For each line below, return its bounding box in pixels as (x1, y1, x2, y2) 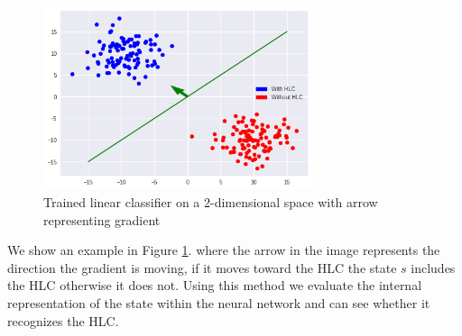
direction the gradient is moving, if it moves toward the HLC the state (7, 258, 397, 277)
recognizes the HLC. (7, 311, 119, 330)
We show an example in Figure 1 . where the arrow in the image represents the (7, 241, 440, 259)
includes (411, 258, 456, 277)
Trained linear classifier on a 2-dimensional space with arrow (43, 192, 378, 211)
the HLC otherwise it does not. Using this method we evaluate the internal (7, 276, 422, 295)
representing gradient (43, 210, 161, 229)
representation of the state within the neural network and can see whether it (7, 293, 430, 312)
